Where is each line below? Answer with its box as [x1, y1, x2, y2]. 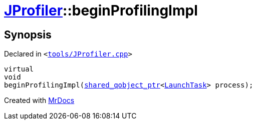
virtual [4, 65, 34, 73]
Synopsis [4, 28, 52, 41]
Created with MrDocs [4, 96, 75, 105]
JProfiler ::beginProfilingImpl [4, 2, 198, 19]
